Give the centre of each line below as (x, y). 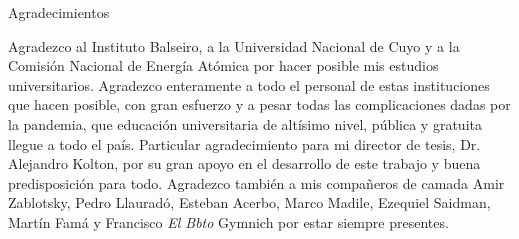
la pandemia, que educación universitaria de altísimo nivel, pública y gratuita (245, 123)
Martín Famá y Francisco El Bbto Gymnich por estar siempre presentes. (228, 221)
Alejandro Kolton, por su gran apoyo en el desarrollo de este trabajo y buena (244, 163)
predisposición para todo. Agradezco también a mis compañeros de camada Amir (256, 182)
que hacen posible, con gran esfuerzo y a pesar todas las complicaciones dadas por (259, 104)
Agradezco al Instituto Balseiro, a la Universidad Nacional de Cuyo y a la (234, 45)
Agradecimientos (59, 12)
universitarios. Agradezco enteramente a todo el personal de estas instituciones (249, 84)
